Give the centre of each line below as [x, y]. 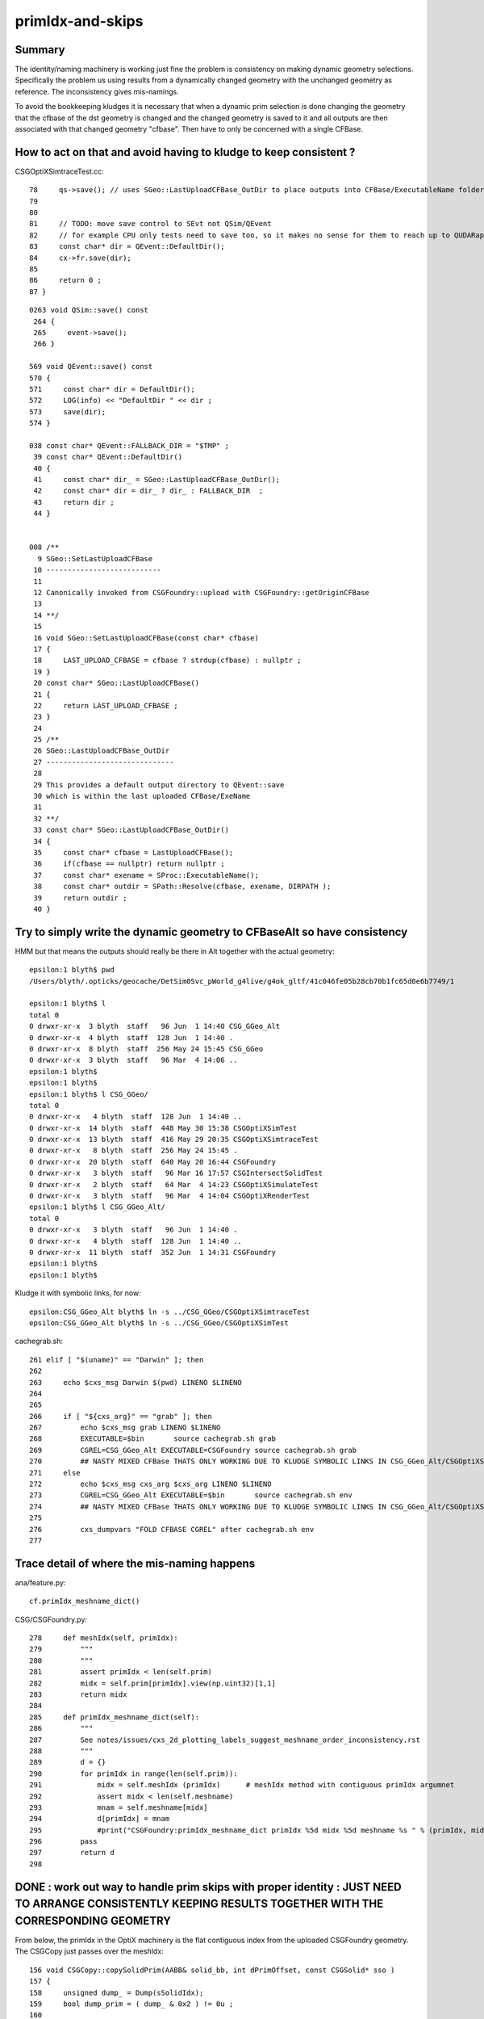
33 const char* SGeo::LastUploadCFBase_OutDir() [131, 830]
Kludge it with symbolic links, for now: [78, 1293]
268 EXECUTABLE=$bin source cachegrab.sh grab [152, 1439]
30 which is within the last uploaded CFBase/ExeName [142, 796]
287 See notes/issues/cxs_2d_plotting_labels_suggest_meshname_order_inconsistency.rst [225, 1740]
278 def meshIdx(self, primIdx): [104, 1638]
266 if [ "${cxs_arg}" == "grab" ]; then [121, 1416]
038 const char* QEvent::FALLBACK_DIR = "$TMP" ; [129, 445]
